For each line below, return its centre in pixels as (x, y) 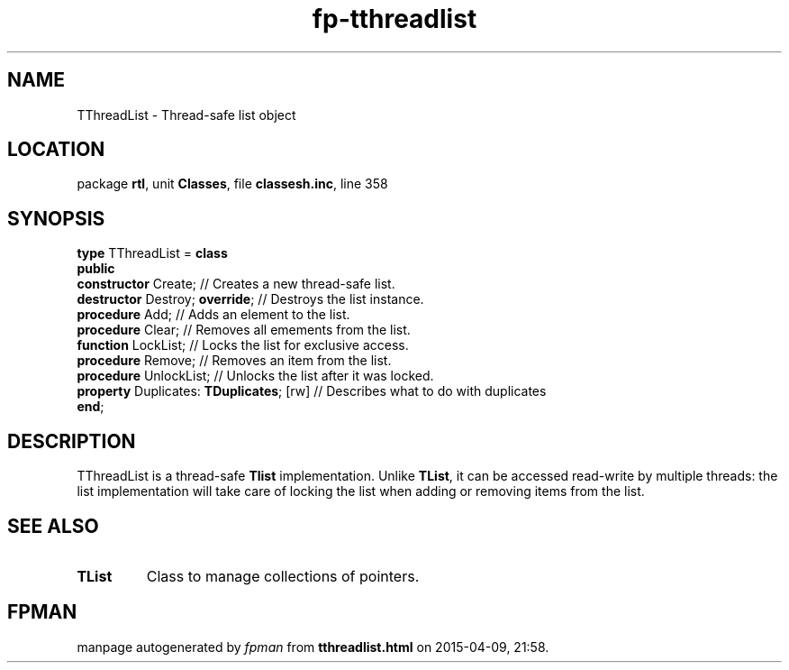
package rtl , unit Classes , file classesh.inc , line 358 (232, 184)
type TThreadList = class (152, 253)
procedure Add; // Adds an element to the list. (213, 315)
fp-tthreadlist (394, 19)
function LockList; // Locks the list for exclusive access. (243, 345)
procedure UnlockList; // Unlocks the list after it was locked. (255, 376)
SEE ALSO (53, 526)
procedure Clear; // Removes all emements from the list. (244, 330)
